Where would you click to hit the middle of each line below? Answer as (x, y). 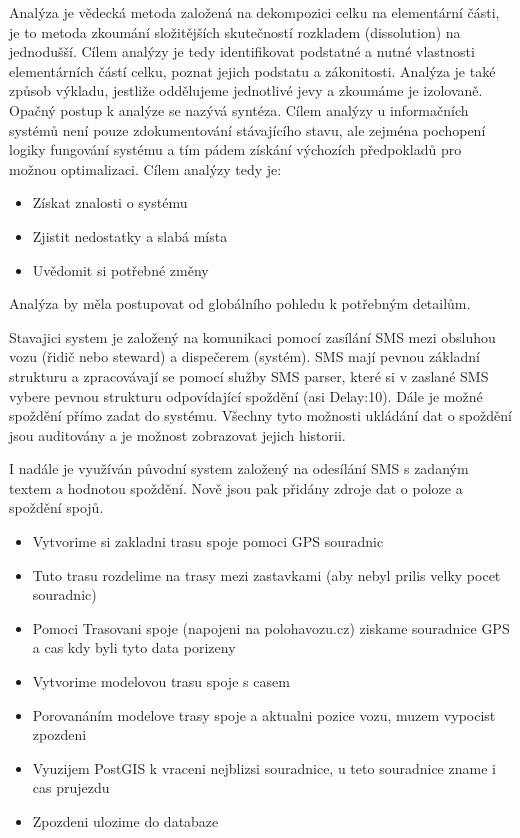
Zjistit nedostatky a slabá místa (130, 235)
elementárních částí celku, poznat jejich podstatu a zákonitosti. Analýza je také (252, 70)
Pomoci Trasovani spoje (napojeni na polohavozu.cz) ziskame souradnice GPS (271, 627)
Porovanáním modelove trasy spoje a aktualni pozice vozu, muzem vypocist (264, 714)
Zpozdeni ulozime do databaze (125, 821)
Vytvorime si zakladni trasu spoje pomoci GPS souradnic (208, 541)
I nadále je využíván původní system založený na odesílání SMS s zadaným (239, 468)
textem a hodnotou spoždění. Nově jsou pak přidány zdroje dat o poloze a (236, 487)
